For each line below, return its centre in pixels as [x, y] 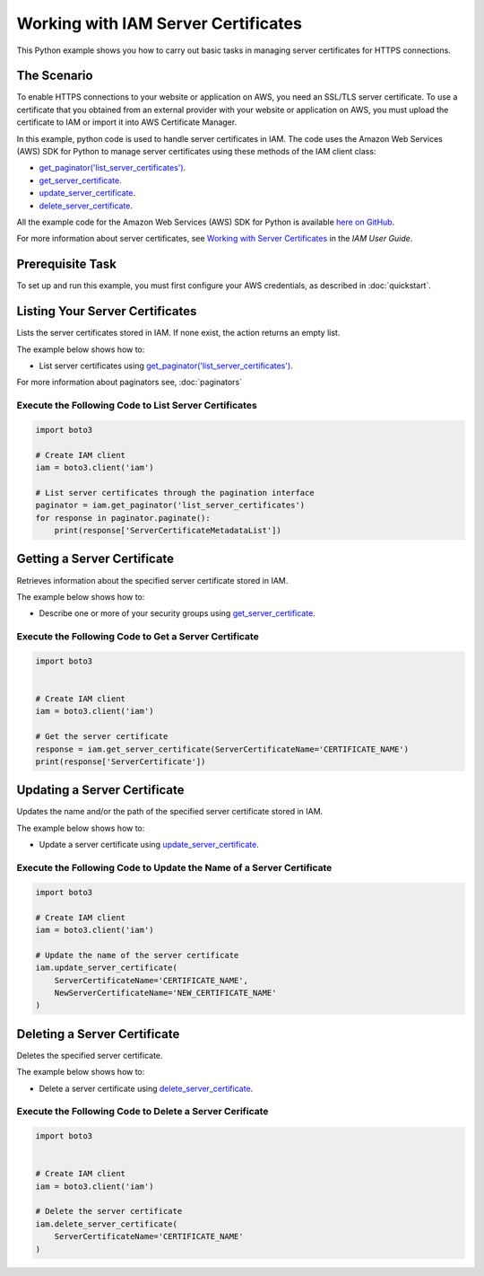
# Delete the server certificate [109, 1211]
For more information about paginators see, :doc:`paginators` [129, 383]
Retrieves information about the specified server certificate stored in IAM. [152, 580]
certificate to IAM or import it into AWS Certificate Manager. [127, 122]
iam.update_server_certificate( [107, 968]
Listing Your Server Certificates [107, 311]
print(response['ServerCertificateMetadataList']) [168, 531]
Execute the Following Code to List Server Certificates [137, 406]
